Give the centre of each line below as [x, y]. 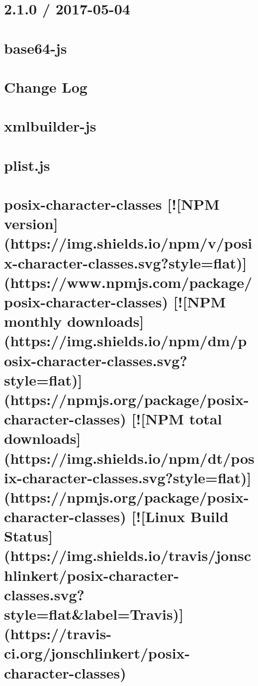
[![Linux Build [180, 516]
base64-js [36, 48]
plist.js [27, 165]
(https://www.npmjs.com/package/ [128, 282]
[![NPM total [177, 419]
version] [31, 223]
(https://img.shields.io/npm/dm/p [126, 341]
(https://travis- [58, 633]
